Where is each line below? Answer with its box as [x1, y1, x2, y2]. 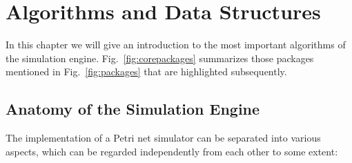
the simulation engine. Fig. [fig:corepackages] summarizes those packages [6, 50, 314, 65]
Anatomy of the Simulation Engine [6, 98, 260, 119]
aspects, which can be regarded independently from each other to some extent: [6, 144, 338, 158]
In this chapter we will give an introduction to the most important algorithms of [6, 37, 346, 52]
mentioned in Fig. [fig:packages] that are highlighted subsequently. [6, 64, 287, 79]
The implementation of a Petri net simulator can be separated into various [6, 131, 321, 145]
